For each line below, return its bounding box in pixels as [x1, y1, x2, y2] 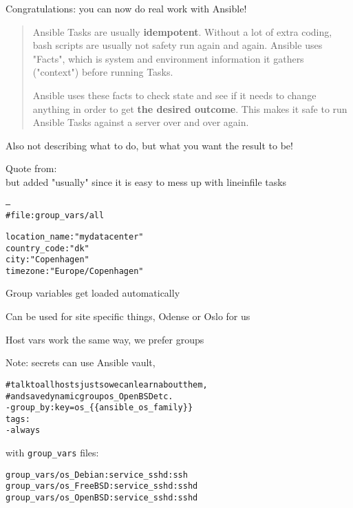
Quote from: [6, 161, 57, 176]
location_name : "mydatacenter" [6, 231, 144, 242]
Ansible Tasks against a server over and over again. [32, 115, 249, 129]
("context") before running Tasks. [32, 65, 173, 79]
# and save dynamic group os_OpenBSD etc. [6, 391, 173, 401]
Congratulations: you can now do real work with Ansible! [6, 1, 247, 15]
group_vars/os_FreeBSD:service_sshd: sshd [6, 481, 198, 491]
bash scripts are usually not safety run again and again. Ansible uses [32, 38, 323, 52]
